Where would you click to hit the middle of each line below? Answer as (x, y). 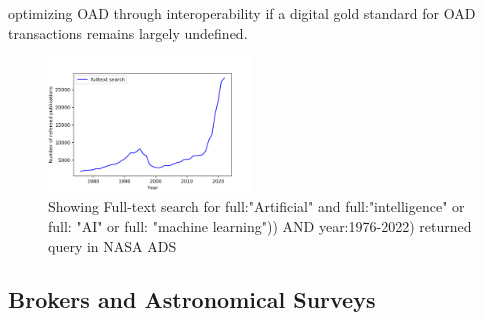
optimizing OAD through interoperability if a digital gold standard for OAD (242, 13)
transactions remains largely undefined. (128, 32)
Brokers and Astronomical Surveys (192, 299)
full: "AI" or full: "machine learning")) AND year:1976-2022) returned (260, 225)
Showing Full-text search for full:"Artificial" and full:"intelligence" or (256, 206)
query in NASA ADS (112, 245)
